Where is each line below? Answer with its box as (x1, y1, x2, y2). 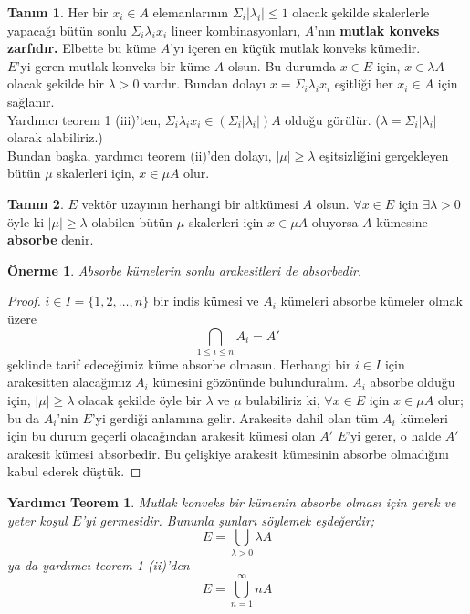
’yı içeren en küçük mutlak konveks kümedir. (170, 38, 421, 57)
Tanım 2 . (7, 193, 64, 213)
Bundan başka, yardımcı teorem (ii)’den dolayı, (7, 145, 272, 164)
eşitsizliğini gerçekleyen (319, 145, 449, 164)
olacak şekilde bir (7, 74, 104, 93)
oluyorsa (311, 212, 359, 231)
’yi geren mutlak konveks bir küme (16, 56, 211, 75)
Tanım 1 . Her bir (7, 3, 109, 21)
